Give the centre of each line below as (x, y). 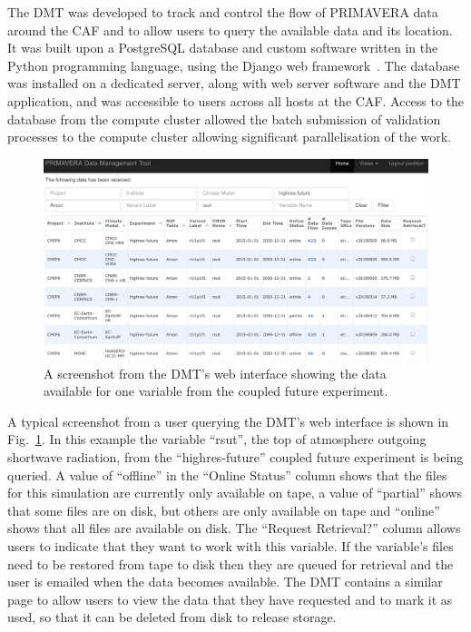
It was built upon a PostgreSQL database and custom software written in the (223, 48)
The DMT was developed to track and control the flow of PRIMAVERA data (223, 12)
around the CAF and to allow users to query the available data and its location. (230, 30)
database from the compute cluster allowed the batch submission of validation (224, 118)
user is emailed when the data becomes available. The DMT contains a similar (225, 582)
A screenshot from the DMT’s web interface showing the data (215, 373)
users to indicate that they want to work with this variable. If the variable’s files (231, 546)
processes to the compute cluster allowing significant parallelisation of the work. (230, 137)
